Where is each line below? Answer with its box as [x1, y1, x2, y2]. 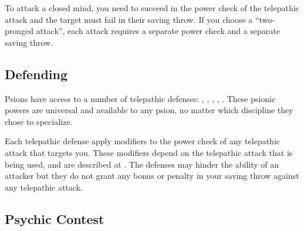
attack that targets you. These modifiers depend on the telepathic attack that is [5, 146, 293, 158]
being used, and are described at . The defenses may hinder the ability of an [5, 158, 279, 170]
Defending [5, 64, 68, 83]
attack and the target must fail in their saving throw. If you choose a [5, 13, 253, 25]
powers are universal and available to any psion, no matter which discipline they [5, 104, 293, 116]
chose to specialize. [5, 115, 73, 127]
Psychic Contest [5, 209, 104, 227]
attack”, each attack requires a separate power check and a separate [36, 25, 281, 37]
